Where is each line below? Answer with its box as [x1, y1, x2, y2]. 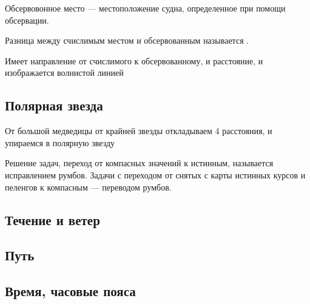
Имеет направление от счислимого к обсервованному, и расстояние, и [5, 54, 263, 67]
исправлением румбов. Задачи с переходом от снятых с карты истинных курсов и [5, 168, 306, 181]
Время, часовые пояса [5, 282, 136, 300]
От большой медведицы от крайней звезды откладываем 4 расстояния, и [5, 124, 272, 137]
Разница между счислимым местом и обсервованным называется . [5, 34, 249, 47]
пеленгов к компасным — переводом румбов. [5, 180, 172, 193]
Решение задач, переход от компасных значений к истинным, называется [5, 157, 274, 169]
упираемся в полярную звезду [5, 136, 115, 149]
